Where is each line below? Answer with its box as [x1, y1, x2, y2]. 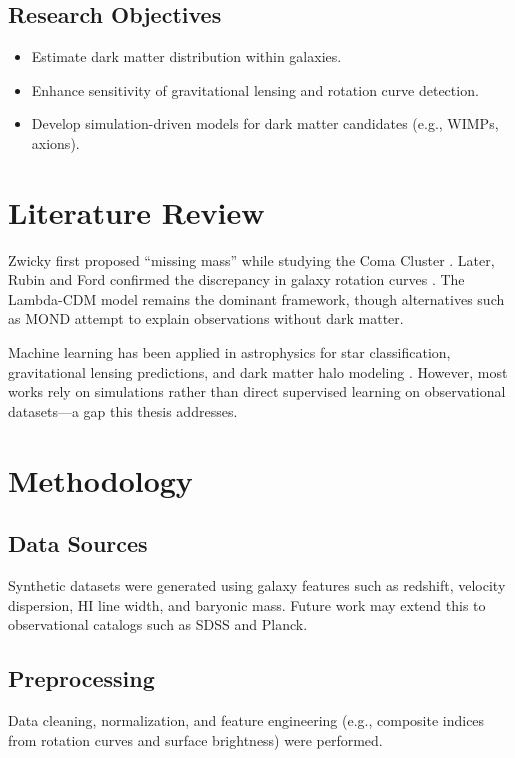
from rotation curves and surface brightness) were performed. [8, 729, 383, 750]
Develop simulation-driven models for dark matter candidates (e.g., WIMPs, [31, 113, 499, 134]
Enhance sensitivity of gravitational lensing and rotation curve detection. [31, 79, 479, 100]
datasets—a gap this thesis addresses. [8, 400, 238, 421]
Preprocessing [8, 663, 155, 694]
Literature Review [8, 191, 265, 232]
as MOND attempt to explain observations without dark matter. [8, 308, 404, 329]
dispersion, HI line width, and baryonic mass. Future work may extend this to [8, 594, 486, 615]
